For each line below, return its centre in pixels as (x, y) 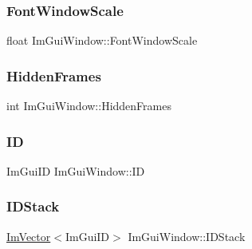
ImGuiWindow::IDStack (187, 236)
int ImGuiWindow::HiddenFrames (89, 106)
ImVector (29, 236)
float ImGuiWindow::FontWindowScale (102, 40)
